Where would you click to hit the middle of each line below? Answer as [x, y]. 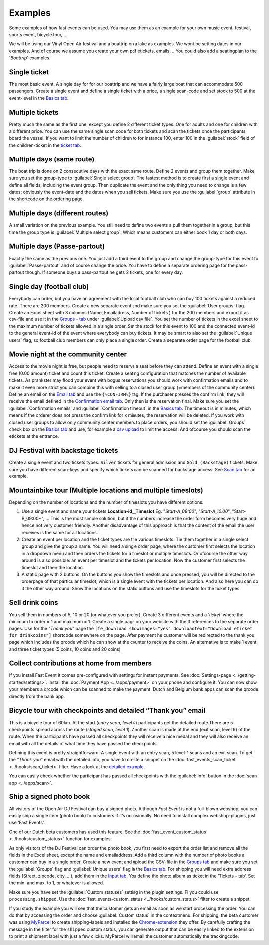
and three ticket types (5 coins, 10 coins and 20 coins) [65, 649]
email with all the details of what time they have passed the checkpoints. [84, 743]
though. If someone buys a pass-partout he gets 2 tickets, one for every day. [104, 272]
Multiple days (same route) [52, 159]
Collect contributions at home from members [80, 664]
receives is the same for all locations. [60, 532]
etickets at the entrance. [34, 436]
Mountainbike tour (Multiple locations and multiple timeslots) [106, 490]
